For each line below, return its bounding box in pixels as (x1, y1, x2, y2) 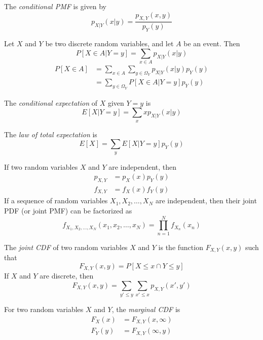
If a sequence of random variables (4, 195, 108, 206)
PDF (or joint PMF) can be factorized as (4, 205, 132, 216)
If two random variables (4, 161, 78, 172)
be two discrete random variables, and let (45, 38, 174, 49)
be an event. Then (183, 38, 240, 49)
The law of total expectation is (4, 129, 97, 139)
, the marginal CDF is (111, 304, 180, 315)
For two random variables (4, 304, 84, 315)
